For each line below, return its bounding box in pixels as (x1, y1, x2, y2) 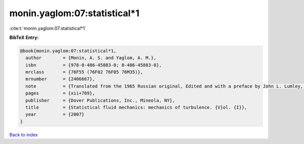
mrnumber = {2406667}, (25, 76, 95, 82)
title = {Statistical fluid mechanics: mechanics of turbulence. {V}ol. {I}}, (25, 105, 248, 111)
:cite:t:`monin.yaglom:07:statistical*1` (9, 25, 87, 31)
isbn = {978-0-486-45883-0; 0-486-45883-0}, (25, 62, 162, 68)
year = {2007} (25, 112, 85, 117)
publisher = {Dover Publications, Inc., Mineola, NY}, (25, 98, 175, 103)
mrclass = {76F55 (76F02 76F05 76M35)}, (25, 69, 143, 75)
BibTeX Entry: (9, 34, 39, 40)
